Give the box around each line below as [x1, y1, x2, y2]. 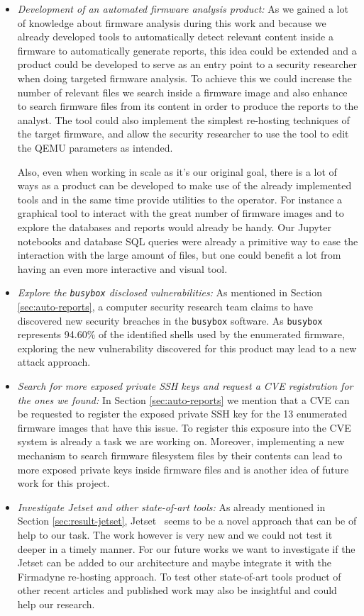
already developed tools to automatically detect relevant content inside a [17, 29, 333, 44]
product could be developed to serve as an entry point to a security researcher [17, 57, 357, 72]
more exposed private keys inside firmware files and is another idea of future [17, 461, 349, 476]
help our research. [17, 596, 95, 611]
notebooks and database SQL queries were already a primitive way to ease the [17, 233, 358, 248]
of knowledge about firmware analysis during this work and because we [17, 15, 326, 30]
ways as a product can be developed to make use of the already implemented [17, 178, 352, 193]
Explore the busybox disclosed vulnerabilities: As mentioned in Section [17, 285, 322, 300]
